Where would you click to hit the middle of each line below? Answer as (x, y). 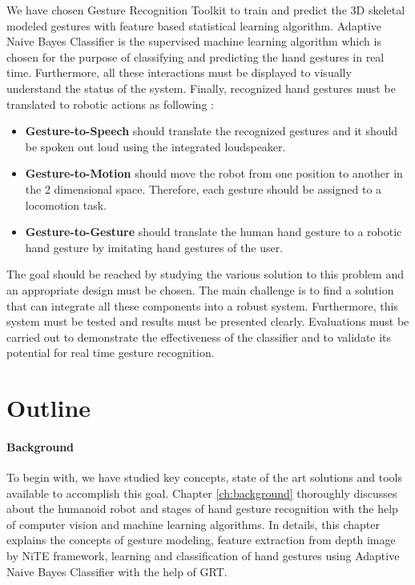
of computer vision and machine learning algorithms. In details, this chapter (193, 524)
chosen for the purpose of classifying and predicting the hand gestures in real (195, 56)
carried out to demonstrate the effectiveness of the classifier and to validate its (199, 337)
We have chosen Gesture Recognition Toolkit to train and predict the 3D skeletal (206, 10)
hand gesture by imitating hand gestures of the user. (154, 247)
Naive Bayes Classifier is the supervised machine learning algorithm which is (194, 41)
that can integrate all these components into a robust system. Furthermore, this (202, 305)
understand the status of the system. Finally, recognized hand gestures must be (201, 88)
